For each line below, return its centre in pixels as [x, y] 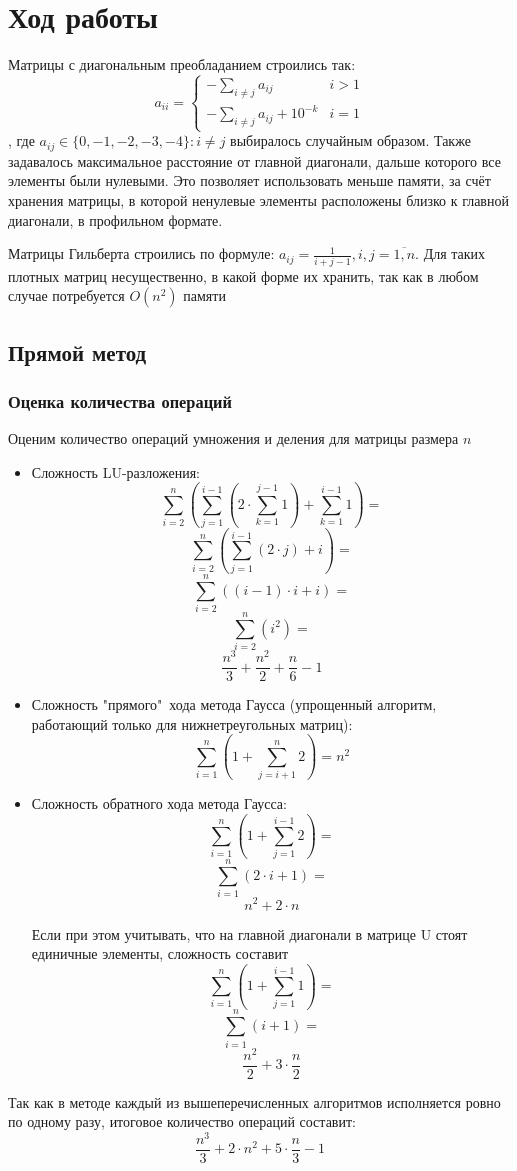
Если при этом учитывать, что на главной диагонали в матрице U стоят [249, 933]
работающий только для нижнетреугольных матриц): [192, 723]
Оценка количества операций [120, 400]
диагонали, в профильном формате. [115, 219]
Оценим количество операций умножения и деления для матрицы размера [233, 438]
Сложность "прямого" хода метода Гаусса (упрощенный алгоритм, [234, 704]
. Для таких [450, 253]
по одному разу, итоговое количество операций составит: [182, 1121]
